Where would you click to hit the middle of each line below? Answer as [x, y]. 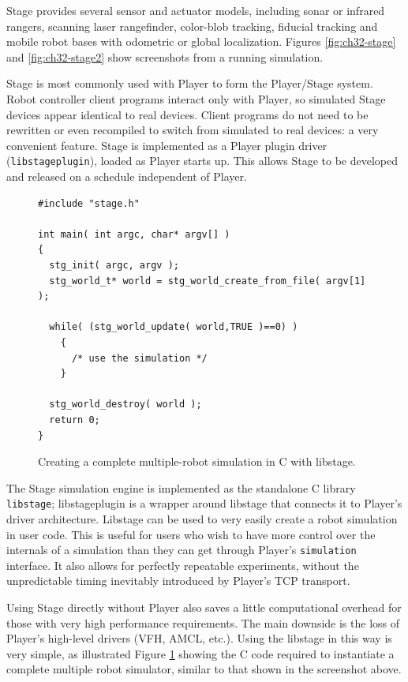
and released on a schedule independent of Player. [127, 176]
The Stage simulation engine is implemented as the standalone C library [181, 487]
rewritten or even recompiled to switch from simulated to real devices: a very [193, 130]
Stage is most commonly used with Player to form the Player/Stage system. [190, 83]
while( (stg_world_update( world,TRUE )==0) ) [174, 327]
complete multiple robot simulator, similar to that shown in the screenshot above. [204, 669]
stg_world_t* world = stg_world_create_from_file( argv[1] [208, 281]
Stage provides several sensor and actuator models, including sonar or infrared [196, 10]
